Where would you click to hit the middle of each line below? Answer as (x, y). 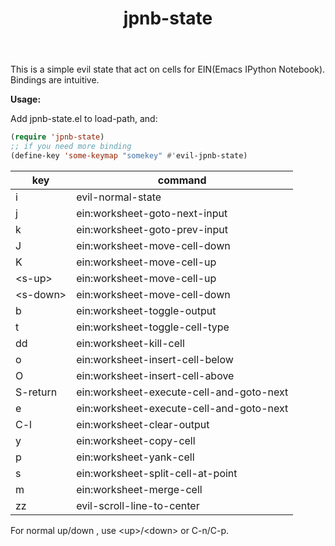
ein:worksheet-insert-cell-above (155, 375)
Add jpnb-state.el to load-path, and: (84, 119)
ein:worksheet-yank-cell (135, 457)
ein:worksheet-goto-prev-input (152, 229)
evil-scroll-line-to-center (138, 505)
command (182, 180)
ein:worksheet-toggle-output (146, 310)
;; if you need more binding (71, 147)
